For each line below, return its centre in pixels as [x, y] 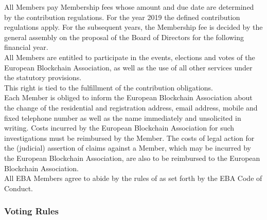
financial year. [26, 47]
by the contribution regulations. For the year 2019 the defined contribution [122, 17]
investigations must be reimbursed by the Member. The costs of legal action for [129, 137]
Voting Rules [32, 211]
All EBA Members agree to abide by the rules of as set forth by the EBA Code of [133, 178]
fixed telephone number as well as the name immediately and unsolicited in [123, 117]
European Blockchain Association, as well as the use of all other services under [128, 67]
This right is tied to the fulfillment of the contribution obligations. [109, 87]
